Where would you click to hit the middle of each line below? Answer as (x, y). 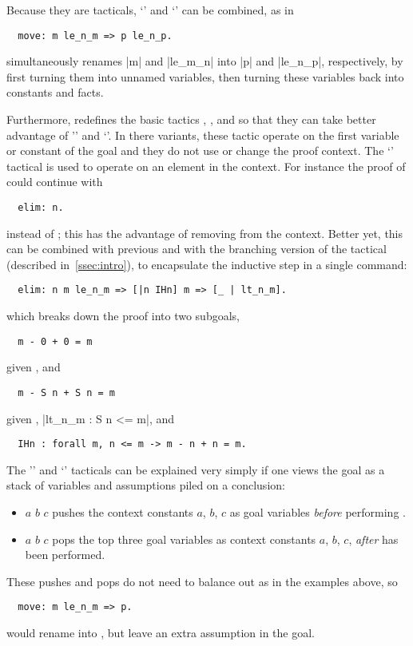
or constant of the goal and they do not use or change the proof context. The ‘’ (200, 151)
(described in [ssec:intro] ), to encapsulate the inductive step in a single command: (207, 264)
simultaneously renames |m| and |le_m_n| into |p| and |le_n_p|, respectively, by (205, 61)
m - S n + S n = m (67, 392)
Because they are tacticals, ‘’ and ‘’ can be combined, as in (150, 10)
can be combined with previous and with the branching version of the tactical (197, 249)
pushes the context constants (123, 512)
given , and (34, 367)
